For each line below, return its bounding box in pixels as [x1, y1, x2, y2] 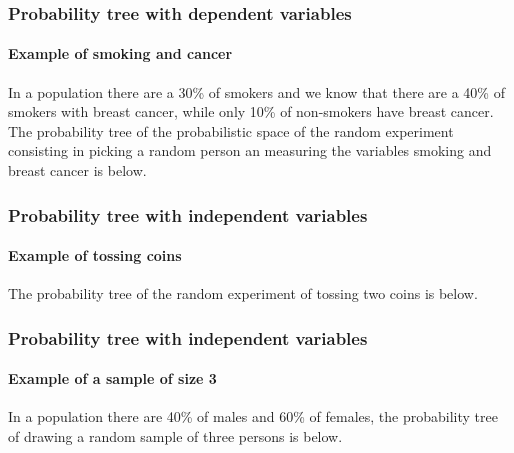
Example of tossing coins [8, 245, 182, 266]
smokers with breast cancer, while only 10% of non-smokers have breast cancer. [8, 101, 494, 122]
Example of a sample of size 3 [8, 368, 217, 389]
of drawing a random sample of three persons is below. [8, 426, 343, 447]
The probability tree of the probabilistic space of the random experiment [8, 120, 454, 141]
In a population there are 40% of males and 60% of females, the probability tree [8, 406, 498, 427]
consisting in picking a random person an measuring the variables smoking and [8, 140, 492, 161]
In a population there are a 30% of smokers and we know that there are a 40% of [8, 81, 505, 102]
